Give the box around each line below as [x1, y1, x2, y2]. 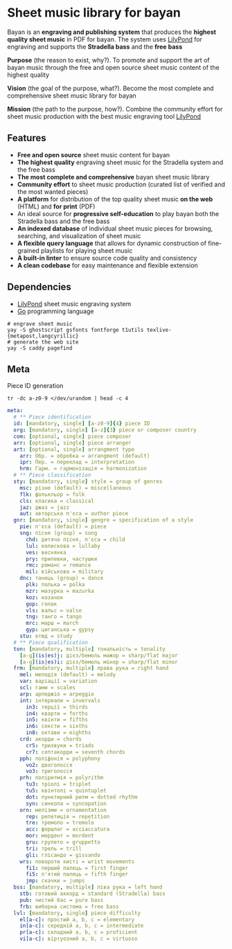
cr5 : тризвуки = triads [25, 742, 95, 749]
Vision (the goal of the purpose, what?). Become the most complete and [7, 84, 214, 92]
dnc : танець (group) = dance [19, 575, 104, 582]
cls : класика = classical [19, 497, 95, 504]
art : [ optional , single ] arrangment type [13, 445, 135, 453]
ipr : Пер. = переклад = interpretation [19, 459, 135, 465]
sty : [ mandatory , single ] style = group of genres [13, 478, 163, 485]
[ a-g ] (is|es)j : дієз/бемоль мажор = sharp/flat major [19, 652, 178, 659]
